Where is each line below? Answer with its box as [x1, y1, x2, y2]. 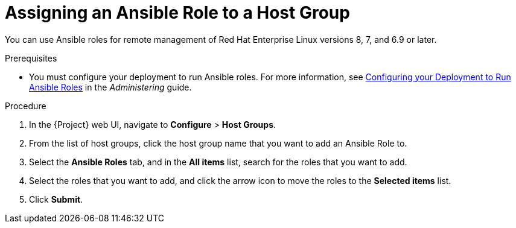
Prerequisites [5, 52, 57, 63]
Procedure [5, 100, 46, 111]
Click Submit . [29, 194, 83, 204]
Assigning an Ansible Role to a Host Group [5, 2, 350, 23]
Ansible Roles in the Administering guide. [29, 81, 192, 92]
